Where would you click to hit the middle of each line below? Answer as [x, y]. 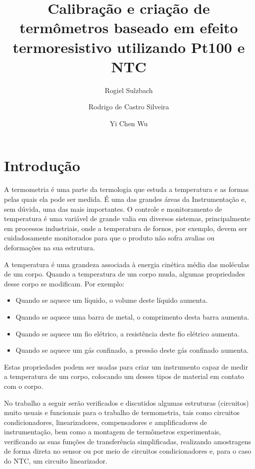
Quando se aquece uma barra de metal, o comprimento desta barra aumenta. [132, 316]
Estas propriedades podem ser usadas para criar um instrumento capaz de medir [126, 366]
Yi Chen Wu [129, 123]
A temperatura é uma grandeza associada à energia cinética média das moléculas [127, 264]
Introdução [42, 165]
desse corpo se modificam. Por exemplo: [64, 283]
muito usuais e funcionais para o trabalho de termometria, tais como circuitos [122, 412]
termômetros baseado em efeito [129, 27]
